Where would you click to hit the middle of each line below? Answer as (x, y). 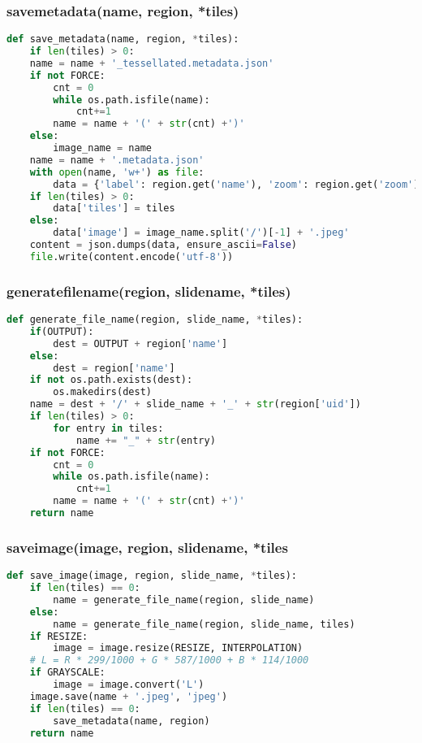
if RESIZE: (59, 636)
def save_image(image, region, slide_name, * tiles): (152, 576)
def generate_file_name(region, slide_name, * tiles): (155, 320)
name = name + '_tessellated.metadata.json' (152, 63)
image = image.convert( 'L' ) (129, 685)
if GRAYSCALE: (67, 673)
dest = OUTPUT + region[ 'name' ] (140, 343)
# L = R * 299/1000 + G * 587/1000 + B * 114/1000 (169, 660)
